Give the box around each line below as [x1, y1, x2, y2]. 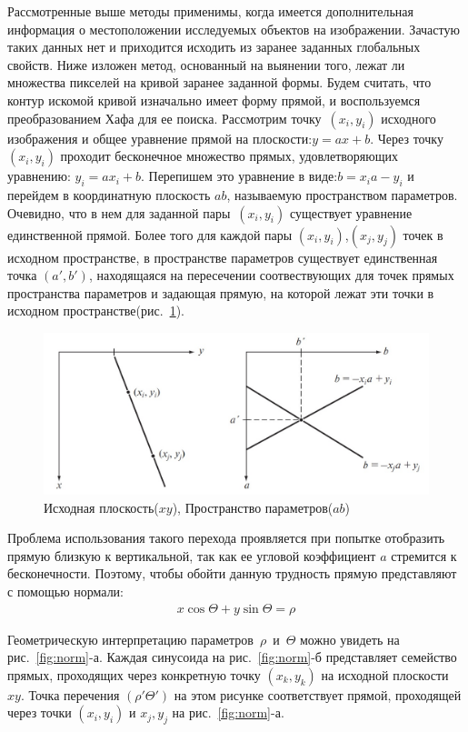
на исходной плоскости [321, 665, 449, 684]
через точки [7, 703, 72, 722]
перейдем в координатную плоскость [7, 185, 211, 204]
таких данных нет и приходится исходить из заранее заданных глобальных [7, 37, 421, 56]
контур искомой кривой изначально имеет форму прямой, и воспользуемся [7, 90, 421, 109]
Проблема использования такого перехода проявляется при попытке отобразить [7, 528, 445, 547]
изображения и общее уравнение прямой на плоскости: [7, 128, 313, 147]
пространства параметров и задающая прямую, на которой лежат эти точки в [7, 283, 434, 302]
